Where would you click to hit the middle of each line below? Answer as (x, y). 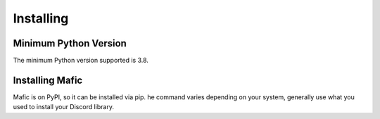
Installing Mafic (48, 80)
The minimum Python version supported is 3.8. (81, 61)
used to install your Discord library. (63, 107)
